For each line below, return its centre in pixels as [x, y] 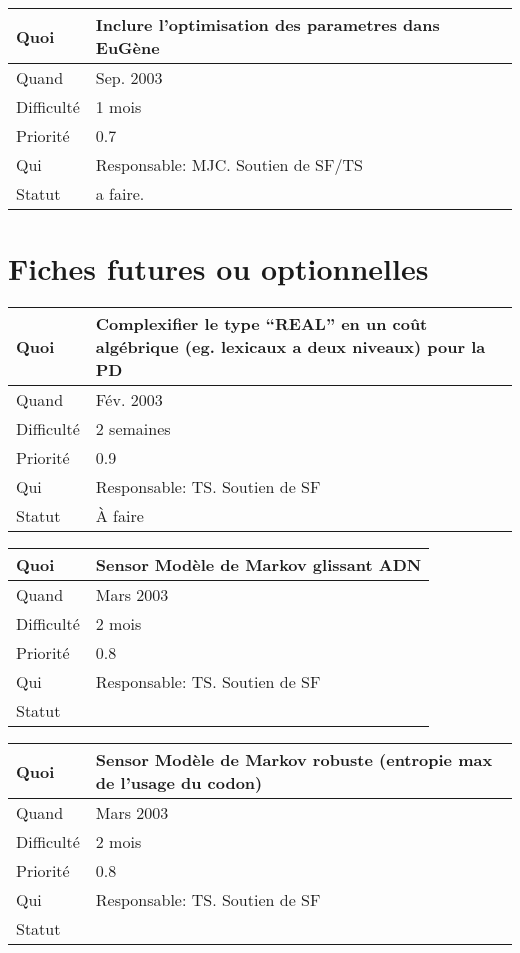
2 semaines [133, 429]
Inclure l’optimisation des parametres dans [267, 24]
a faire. [120, 193]
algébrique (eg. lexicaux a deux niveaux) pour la [290, 347]
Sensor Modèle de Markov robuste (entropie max [294, 760]
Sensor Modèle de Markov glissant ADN [258, 565]
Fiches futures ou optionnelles [218, 268]
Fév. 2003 [129, 400]
